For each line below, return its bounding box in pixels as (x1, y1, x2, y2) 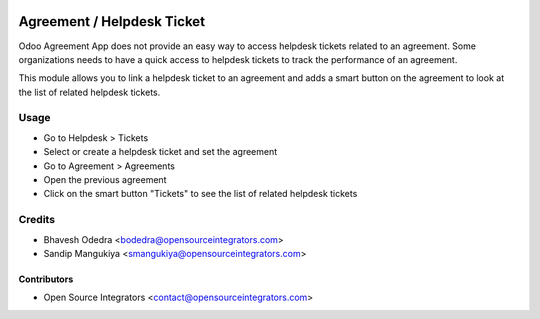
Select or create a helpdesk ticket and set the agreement (43, 146, 278, 158)
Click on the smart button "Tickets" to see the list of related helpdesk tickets (43, 188, 358, 200)
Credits (18, 213, 55, 227)
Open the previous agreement (43, 174, 167, 185)
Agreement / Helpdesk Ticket (18, 13, 205, 30)
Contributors (18, 273, 74, 285)
